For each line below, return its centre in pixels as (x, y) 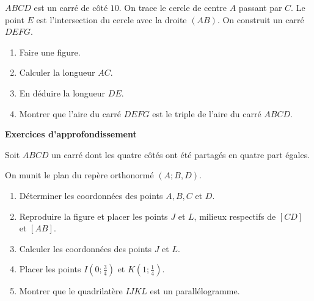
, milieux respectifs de (235, 216)
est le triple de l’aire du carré (207, 113)
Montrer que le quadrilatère (71, 291)
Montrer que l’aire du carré (70, 113)
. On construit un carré (261, 19)
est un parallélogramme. (195, 291)
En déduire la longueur (62, 92)
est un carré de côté (71, 7)
